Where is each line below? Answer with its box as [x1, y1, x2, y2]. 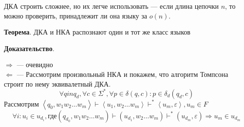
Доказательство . [4, 43, 55, 53]
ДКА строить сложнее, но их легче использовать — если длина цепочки [4, 1, 219, 11]
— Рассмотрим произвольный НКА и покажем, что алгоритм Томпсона [17, 69, 228, 79]
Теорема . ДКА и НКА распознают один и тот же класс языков [4, 27, 190, 37]
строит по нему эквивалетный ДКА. [4, 78, 111, 89]
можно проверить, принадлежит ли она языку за [4, 10, 147, 20]
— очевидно [17, 59, 53, 70]
